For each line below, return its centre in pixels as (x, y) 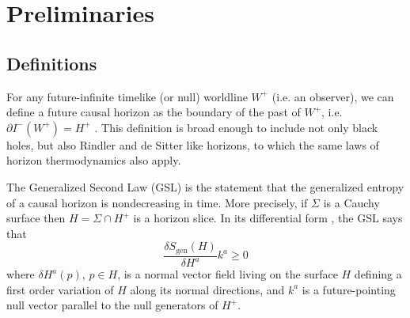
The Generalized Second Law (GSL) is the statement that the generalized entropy (205, 186)
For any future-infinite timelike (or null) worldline (127, 96)
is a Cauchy (351, 202)
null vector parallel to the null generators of (112, 305)
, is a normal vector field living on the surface (228, 274)
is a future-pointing (349, 289)
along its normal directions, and (207, 289)
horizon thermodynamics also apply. (94, 160)
